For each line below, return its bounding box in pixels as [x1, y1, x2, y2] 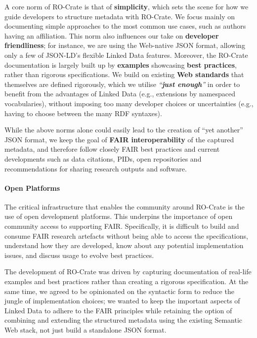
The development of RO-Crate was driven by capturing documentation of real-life [4, 266, 252, 277]
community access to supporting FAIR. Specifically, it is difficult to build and [4, 221, 239, 231]
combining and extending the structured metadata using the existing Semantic [4, 315, 242, 325]
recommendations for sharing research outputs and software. [4, 163, 187, 173]
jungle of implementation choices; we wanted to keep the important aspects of [4, 296, 240, 306]
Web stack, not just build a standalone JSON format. [4, 325, 167, 335]
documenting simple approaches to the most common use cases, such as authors [4, 21, 246, 31]
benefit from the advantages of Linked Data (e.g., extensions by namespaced [4, 88, 235, 99]
